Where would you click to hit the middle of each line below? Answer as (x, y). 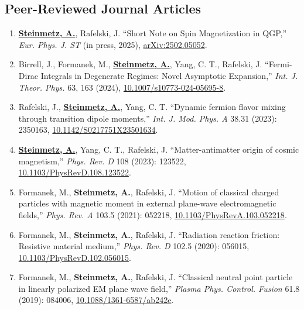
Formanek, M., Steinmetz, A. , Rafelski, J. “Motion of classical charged (149, 192)
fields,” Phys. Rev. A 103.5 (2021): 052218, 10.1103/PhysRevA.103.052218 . (153, 214)
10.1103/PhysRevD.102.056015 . (75, 257)
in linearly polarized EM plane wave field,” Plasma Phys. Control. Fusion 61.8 (159, 288)
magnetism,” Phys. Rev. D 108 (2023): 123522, (102, 161)
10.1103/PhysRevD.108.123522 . (75, 172)
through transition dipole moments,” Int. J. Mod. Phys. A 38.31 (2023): (148, 118)
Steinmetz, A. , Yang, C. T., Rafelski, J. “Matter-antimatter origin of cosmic (159, 149)
